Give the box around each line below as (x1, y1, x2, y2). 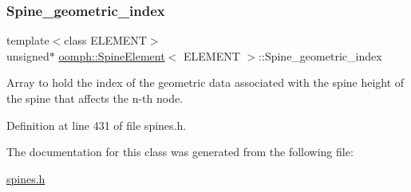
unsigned (6, 47, 49, 64)
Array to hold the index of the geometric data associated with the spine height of (6, 74, 405, 91)
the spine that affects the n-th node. (6, 90, 184, 106)
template (6, 32, 49, 49)
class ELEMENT (64, 32, 147, 49)
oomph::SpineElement (58, 47, 165, 64)
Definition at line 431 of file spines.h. (6, 116, 187, 133)
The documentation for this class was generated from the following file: (6, 143, 354, 160)
